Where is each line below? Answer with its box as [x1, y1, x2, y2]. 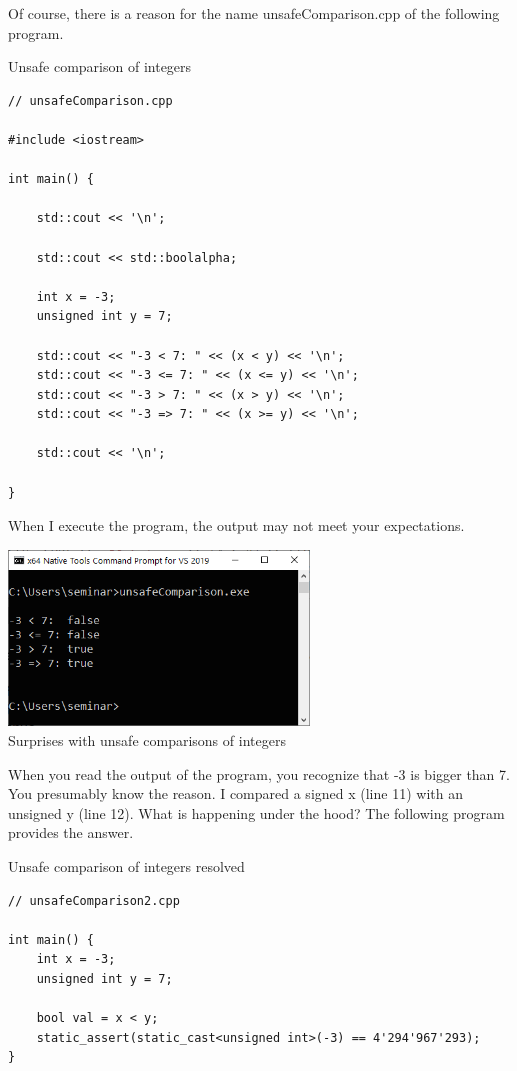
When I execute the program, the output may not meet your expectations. [8, 515, 465, 536]
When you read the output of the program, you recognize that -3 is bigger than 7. [8, 763, 510, 784]
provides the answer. [8, 822, 134, 843]
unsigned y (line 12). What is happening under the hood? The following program [8, 802, 505, 823]
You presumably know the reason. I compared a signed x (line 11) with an [8, 783, 463, 804]
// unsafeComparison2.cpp [8, 893, 180, 908]
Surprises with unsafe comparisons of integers [8, 730, 286, 751]
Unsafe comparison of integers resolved [8, 856, 245, 877]
